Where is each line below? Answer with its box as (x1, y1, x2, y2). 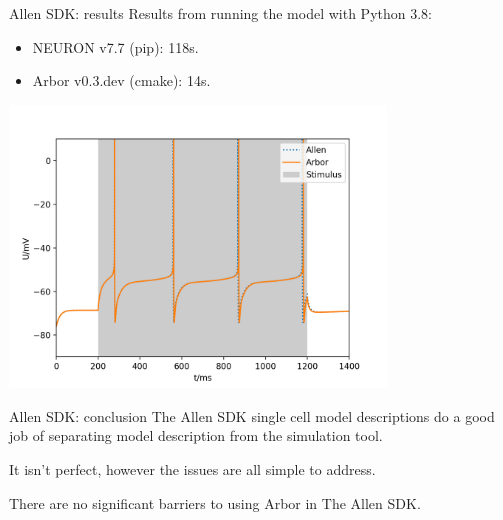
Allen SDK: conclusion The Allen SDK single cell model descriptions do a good (9, 405, 495, 426)
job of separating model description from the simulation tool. (9, 425, 383, 446)
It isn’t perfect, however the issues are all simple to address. (9, 459, 376, 480)
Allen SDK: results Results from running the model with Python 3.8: (9, 3, 432, 23)
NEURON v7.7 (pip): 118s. (32, 36, 199, 57)
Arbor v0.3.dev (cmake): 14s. (32, 70, 211, 91)
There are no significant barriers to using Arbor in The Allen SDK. (9, 492, 421, 513)
